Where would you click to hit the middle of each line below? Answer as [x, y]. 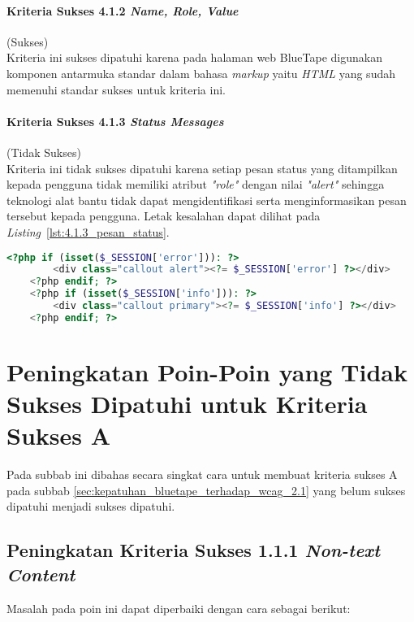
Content [41, 574]
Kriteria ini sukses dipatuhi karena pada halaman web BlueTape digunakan [194, 57]
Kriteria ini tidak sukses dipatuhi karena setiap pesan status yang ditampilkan [202, 168]
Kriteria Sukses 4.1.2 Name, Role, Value [123, 10]
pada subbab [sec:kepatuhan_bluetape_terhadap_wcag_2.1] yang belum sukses [206, 490]
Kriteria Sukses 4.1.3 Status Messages [115, 121]
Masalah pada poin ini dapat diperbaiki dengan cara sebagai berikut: [179, 608]
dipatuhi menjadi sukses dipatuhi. [91, 506]
